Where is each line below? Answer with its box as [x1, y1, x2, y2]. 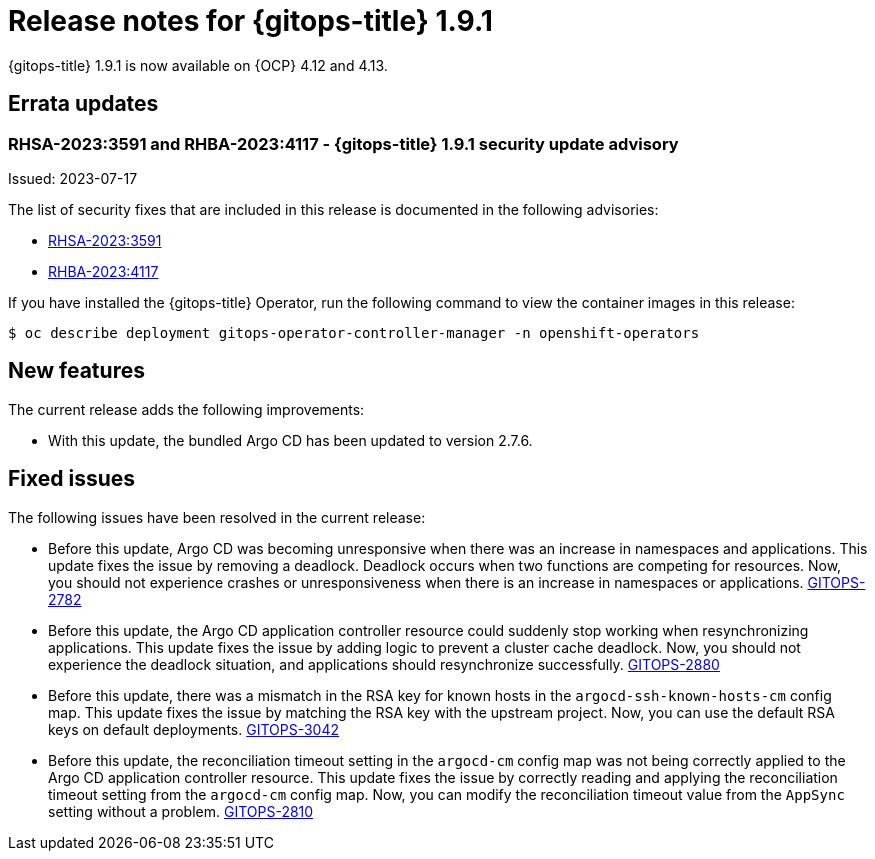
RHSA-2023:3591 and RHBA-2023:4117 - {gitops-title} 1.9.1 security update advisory [8, 133, 679, 154]
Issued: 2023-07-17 [8, 169, 138, 187]
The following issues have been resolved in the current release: [8, 508, 426, 526]
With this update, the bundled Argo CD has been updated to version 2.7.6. [48, 431, 533, 449]
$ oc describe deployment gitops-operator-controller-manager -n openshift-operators [8, 324, 700, 341]
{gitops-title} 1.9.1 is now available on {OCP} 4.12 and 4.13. [8, 56, 388, 74]
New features [8, 358, 145, 384]
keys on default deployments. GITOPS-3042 [48, 720, 340, 738]
